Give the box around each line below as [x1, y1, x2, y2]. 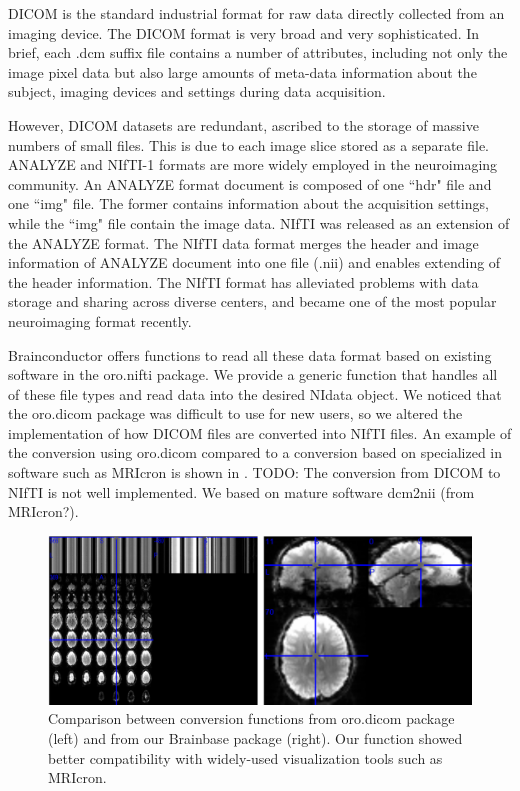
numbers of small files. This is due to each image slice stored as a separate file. [8, 134, 489, 155]
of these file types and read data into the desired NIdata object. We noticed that [8, 383, 502, 404]
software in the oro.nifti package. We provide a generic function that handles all [8, 364, 498, 385]
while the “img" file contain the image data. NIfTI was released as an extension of [8, 212, 510, 233]
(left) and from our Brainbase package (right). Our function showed [48, 727, 463, 748]
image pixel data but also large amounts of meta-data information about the [8, 61, 477, 82]
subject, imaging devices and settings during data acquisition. [8, 81, 386, 102]
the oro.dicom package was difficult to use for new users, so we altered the [8, 403, 463, 424]
